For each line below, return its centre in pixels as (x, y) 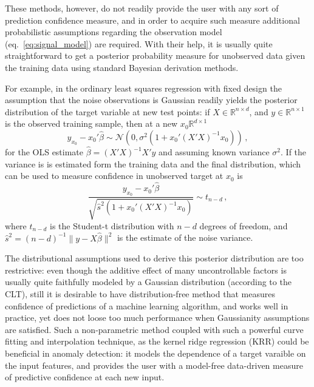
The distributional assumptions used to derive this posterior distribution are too (154, 258)
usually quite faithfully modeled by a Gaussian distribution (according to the (148, 282)
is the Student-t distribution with (112, 225)
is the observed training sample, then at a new (91, 123)
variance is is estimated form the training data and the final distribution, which (153, 163)
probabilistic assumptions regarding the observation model (114, 32)
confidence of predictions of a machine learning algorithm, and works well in (147, 305)
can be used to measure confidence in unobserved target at (114, 176)
